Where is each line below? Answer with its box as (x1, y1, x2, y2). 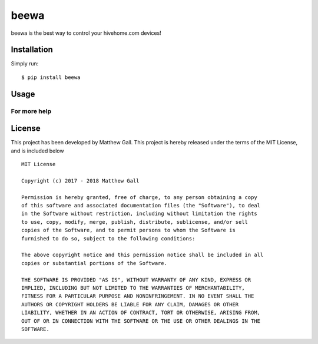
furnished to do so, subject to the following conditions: (21, 235, 196, 242)
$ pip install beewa (21, 74, 81, 81)
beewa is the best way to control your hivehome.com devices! (11, 29, 161, 37)
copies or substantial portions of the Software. (21, 260, 168, 266)
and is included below (11, 147, 64, 154)
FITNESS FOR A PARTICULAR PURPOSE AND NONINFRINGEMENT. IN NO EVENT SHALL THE (21, 293, 254, 300)
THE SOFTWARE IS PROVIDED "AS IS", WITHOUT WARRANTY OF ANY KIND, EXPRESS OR (21, 276, 251, 283)
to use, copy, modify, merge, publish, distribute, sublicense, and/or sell (21, 219, 249, 225)
